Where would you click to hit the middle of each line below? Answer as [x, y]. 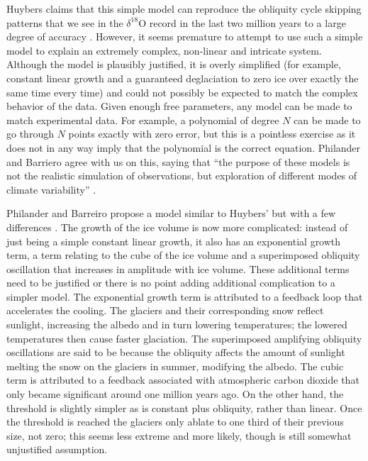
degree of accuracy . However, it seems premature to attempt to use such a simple [185, 37]
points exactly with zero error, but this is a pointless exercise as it [212, 134]
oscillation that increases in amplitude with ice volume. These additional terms [178, 268]
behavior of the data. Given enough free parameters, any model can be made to [179, 106]
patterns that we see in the [65, 22]
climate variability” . [51, 189]
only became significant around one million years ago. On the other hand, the [175, 394]
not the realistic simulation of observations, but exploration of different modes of [182, 176]
